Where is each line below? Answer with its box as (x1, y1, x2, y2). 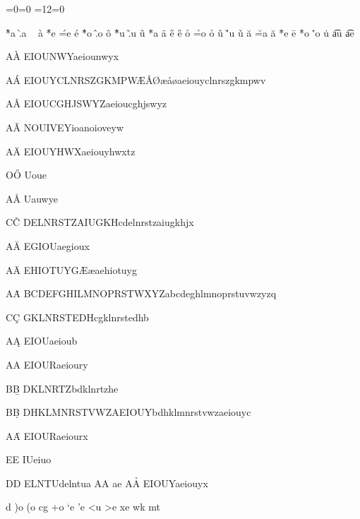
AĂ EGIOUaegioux (6, 238, 90, 253)
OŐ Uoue (6, 167, 47, 182)
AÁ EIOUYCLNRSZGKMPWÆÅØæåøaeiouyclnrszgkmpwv (6, 72, 266, 87)
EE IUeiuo (6, 452, 52, 467)
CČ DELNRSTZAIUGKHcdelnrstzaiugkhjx (6, 215, 194, 229)
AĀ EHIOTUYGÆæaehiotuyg (6, 262, 138, 277)
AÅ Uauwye (6, 191, 58, 205)
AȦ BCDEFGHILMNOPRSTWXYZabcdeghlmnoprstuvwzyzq (6, 286, 277, 301)
